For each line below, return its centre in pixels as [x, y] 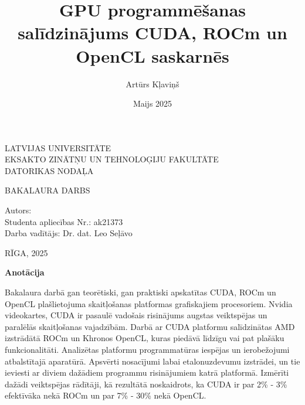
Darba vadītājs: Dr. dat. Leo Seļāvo [69, 233]
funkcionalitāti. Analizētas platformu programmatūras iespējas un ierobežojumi [147, 349]
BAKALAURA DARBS [48, 190]
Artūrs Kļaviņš [152, 84]
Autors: [18, 210]
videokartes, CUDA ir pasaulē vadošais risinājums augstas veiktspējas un [136, 315]
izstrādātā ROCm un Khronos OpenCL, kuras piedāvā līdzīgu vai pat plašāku [145, 338]
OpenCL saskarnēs [152, 55]
